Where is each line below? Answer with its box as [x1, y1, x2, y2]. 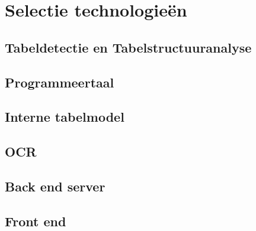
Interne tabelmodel [5, 108, 124, 126]
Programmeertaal [5, 73, 114, 91]
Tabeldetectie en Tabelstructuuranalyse [5, 38, 252, 56]
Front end [5, 212, 66, 230]
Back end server [5, 177, 105, 195]
